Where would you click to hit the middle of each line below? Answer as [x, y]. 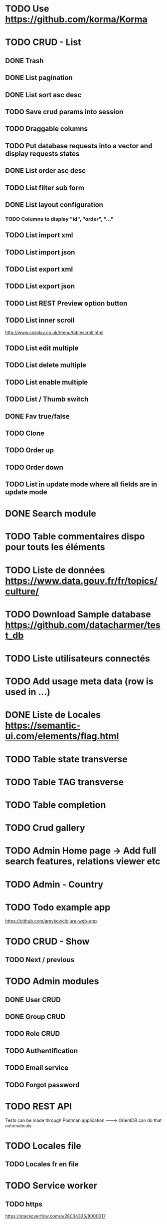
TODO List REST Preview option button [66, 303]
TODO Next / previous [40, 960]
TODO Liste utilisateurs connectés [78, 659]
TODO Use [27, 9]
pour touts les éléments [55, 547]
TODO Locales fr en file [42, 1164]
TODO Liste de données [55, 570]
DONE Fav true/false [37, 416]
